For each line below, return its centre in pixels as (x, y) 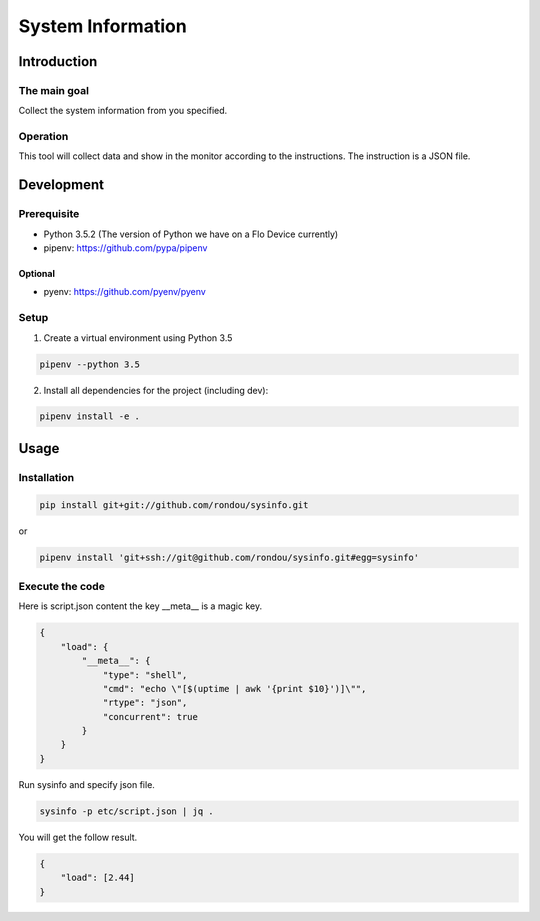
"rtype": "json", (145, 703)
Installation (46, 477)
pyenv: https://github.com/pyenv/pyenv (125, 292)
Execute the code (61, 586)
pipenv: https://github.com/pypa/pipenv (125, 248)
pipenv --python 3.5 (89, 364)
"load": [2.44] (97, 878)
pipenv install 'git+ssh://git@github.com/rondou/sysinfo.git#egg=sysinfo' (229, 557)
